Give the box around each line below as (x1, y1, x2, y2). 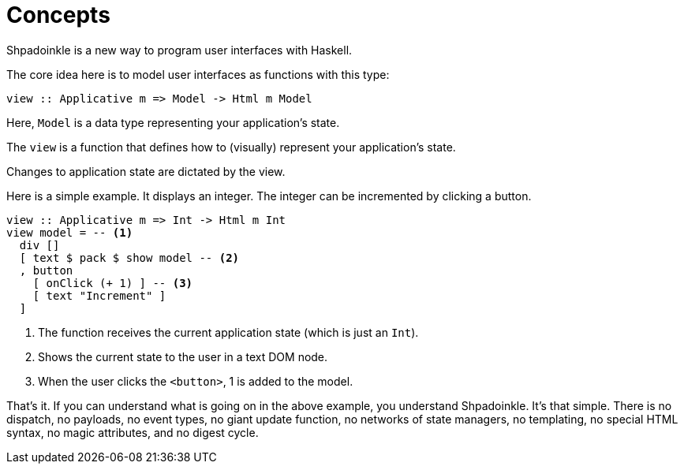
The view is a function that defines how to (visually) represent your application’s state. (6, 140, 456, 154)
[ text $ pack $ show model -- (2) (19, 251, 240, 264)
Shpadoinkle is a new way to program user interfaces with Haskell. (6, 43, 353, 57)
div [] (19, 238, 60, 252)
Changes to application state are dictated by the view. (6, 164, 286, 178)
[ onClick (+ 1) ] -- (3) (32, 276, 193, 289)
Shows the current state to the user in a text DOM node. (38, 349, 328, 364)
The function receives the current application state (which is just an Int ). (38, 325, 419, 339)
